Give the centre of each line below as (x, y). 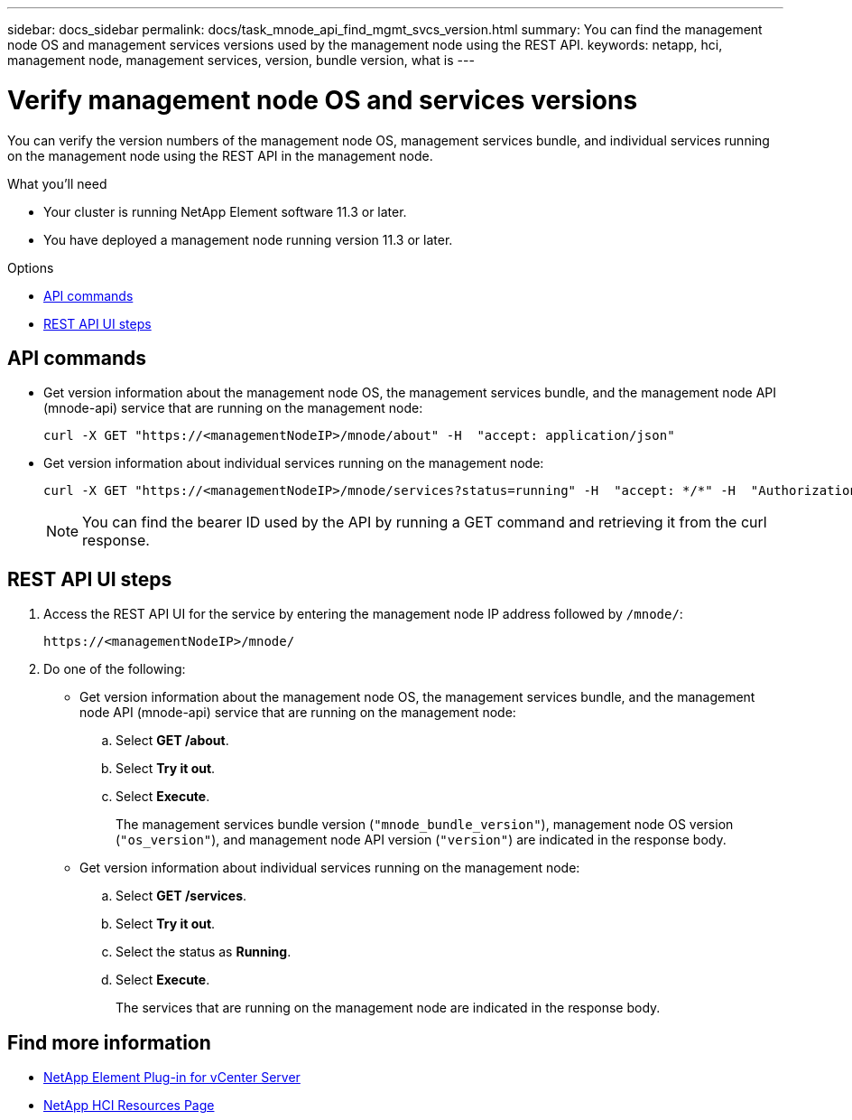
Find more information (109, 1042)
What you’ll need (57, 183)
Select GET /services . (181, 896)
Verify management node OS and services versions (323, 100)
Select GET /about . (172, 741)
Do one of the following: (115, 669)
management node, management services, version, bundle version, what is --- (241, 60)
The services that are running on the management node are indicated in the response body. (388, 1008)
